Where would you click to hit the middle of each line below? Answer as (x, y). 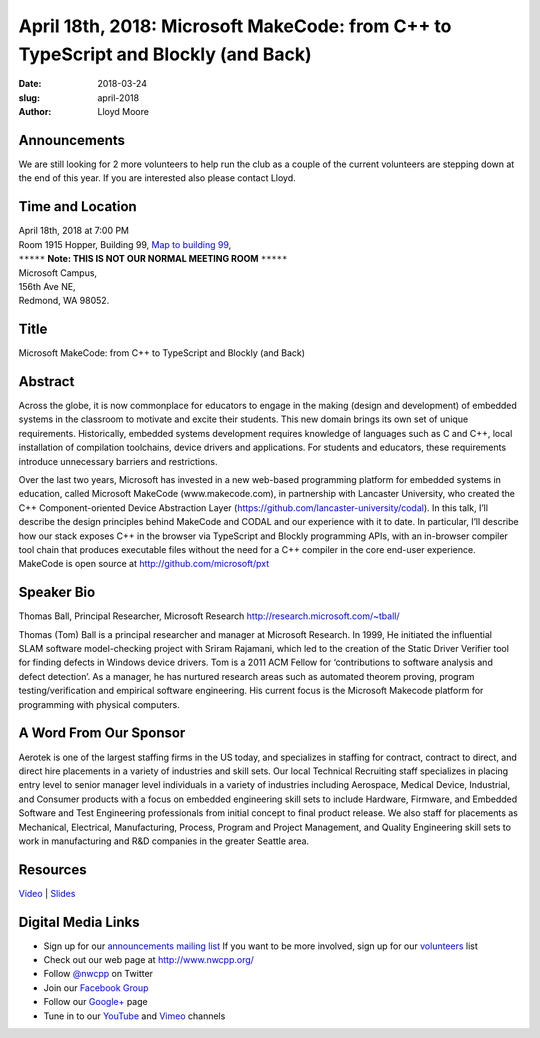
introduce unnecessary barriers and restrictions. (118, 461)
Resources (52, 869)
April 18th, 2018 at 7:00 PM (74, 231)
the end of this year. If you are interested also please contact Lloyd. (157, 178)
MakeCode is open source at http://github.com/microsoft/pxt (144, 564)
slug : (29, 97)
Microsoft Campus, (58, 272)
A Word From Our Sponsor (102, 733)
